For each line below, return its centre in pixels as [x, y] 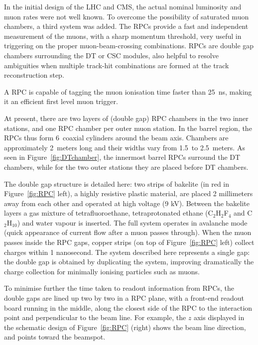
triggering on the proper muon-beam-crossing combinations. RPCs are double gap [129, 46]
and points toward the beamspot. [55, 337]
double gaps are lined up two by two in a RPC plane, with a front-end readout [124, 298]
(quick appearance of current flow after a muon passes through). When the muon [128, 232]
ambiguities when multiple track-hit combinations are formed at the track [117, 65]
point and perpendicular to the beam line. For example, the [95, 317]
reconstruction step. [34, 75]
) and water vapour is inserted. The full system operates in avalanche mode [132, 222]
